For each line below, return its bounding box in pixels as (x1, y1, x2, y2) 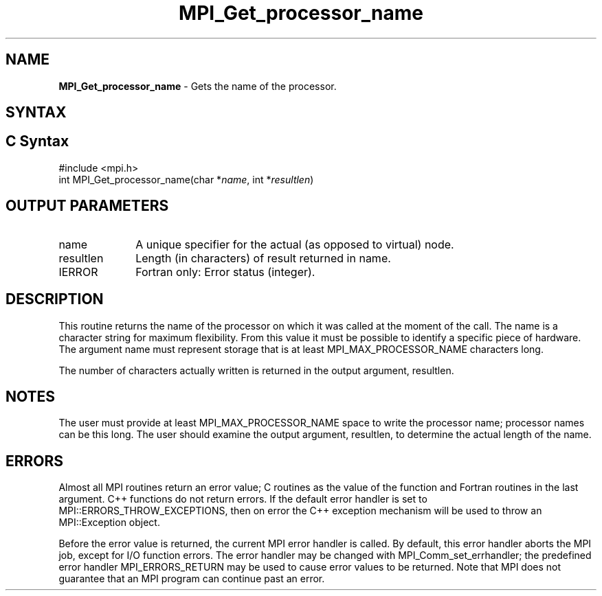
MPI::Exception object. (58, 516, 160, 529)
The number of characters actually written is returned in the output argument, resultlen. (58, 364, 454, 376)
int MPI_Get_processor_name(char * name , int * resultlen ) (58, 173, 314, 185)
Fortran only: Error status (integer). (135, 264, 315, 279)
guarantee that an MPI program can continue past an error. (58, 573, 325, 585)
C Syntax (5, 133, 69, 150)
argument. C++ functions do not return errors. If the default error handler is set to (58, 493, 427, 505)
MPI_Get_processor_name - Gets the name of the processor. (58, 80, 337, 92)
